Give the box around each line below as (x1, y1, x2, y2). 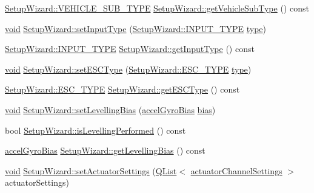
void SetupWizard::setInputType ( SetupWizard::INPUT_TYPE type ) (5, 22, 266, 34)
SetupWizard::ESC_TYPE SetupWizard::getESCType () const (5, 83, 240, 96)
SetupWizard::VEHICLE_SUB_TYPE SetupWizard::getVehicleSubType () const (5, 2, 309, 14)
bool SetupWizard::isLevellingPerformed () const (5, 123, 186, 136)
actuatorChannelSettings (190, 164, 282, 177)
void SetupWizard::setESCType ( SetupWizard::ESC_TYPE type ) (5, 62, 252, 75)
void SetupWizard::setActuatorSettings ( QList (5, 164, 177, 177)
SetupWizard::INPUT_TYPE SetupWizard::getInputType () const (5, 42, 255, 55)
